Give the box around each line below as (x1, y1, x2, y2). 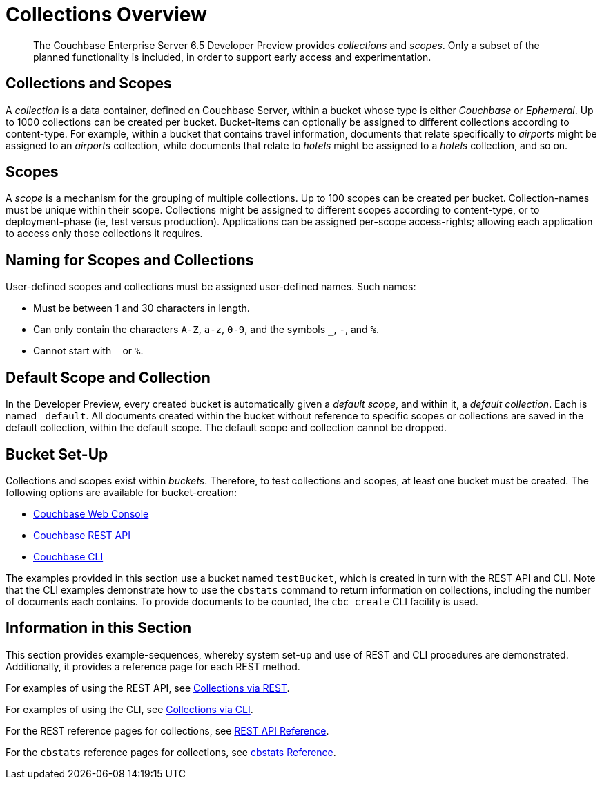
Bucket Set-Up (6, 445, 108, 463)
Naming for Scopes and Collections (6, 251, 254, 269)
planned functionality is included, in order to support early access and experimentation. (33, 50, 431, 63)
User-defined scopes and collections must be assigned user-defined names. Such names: (6, 281, 416, 293)
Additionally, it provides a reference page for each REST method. (6, 660, 300, 672)
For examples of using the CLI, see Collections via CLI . (6, 703, 253, 715)
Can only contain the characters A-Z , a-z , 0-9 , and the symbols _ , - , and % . (33, 323, 380, 336)
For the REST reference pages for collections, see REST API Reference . (6, 724, 329, 737)
